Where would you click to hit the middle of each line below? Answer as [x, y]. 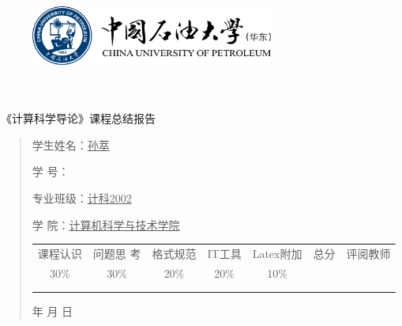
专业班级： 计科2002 [82, 197]
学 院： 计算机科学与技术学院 [106, 224]
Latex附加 [277, 253]
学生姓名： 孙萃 [71, 144]
